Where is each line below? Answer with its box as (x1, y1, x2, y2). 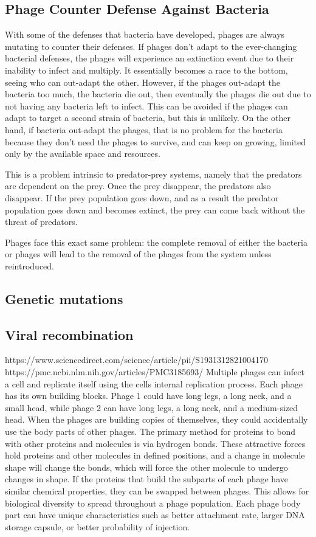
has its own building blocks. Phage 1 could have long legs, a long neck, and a (5, 389, 292, 402)
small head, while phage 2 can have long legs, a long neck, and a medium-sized (5, 401, 298, 414)
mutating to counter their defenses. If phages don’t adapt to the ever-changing (5, 40, 297, 52)
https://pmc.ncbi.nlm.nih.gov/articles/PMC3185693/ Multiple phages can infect (5, 366, 304, 378)
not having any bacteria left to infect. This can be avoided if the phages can (5, 99, 288, 112)
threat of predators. (5, 215, 78, 228)
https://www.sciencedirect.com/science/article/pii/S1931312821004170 (5, 353, 269, 366)
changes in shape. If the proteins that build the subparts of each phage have (5, 473, 288, 485)
